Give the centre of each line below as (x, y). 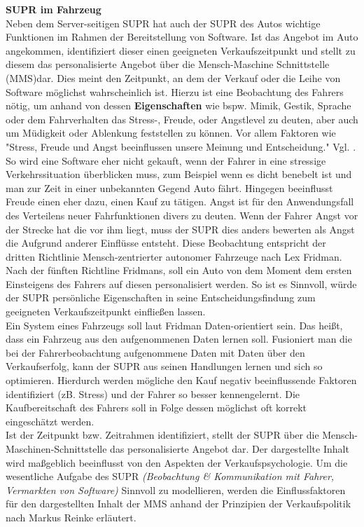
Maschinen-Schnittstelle (56, 449)
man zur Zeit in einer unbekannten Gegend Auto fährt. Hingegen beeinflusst (169, 187)
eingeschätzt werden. (50, 421)
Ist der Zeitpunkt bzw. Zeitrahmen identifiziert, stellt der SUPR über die (162, 435)
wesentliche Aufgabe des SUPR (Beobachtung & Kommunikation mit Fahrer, (170, 476)
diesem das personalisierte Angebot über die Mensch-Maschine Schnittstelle (168, 64)
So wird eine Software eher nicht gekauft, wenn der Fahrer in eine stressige (166, 160)
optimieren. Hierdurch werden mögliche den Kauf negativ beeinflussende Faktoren (181, 380)
